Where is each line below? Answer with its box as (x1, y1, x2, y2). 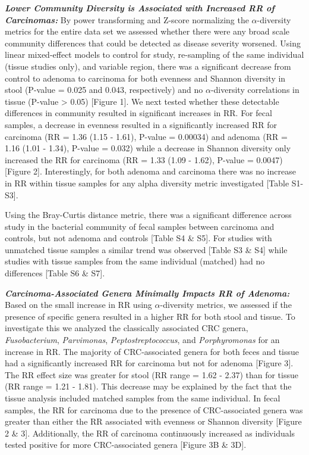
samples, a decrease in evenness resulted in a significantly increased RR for (5, 118, 278, 130)
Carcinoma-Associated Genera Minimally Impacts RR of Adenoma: (5, 286, 290, 299)
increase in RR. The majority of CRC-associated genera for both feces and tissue (5, 345, 299, 357)
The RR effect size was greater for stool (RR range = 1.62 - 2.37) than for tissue (5, 368, 298, 381)
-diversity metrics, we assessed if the (160, 298, 292, 311)
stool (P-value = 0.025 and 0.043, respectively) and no (5, 83, 203, 96)
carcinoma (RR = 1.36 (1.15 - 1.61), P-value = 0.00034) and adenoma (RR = (5, 130, 288, 142)
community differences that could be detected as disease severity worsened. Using (5, 36, 301, 49)
